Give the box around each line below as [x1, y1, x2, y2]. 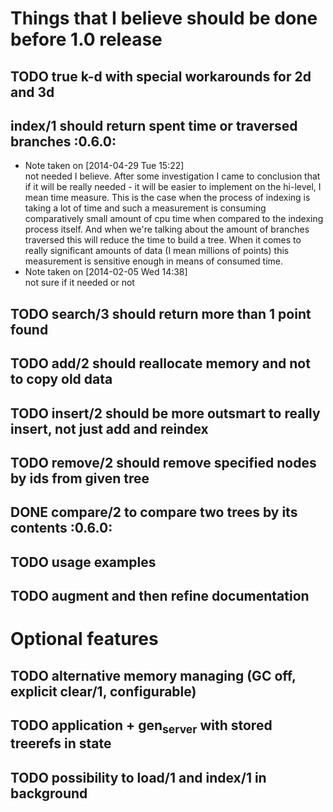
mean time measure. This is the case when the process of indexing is [24, 192, 311, 204]
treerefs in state [10, 735, 112, 752]
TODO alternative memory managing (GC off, [10, 667, 297, 684]
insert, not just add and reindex [10, 420, 209, 437]
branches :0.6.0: [10, 133, 117, 150]
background [10, 785, 88, 802]
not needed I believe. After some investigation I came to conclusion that [24, 170, 321, 182]
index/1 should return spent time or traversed [10, 117, 298, 134]
